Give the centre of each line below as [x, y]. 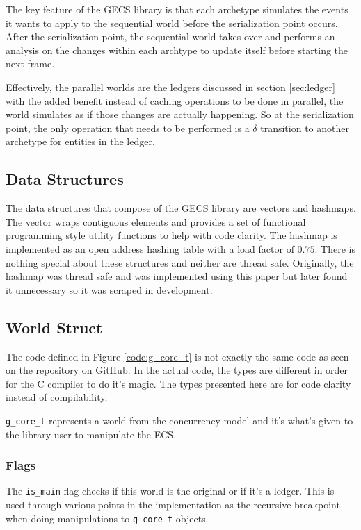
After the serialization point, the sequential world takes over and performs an [170, 36]
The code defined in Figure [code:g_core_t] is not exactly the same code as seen [177, 356]
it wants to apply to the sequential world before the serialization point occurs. [172, 23]
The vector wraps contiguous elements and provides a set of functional [156, 221]
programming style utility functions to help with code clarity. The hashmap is [171, 235]
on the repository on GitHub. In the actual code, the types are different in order [177, 370]
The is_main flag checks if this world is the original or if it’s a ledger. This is [170, 491]
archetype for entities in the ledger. [80, 141]
